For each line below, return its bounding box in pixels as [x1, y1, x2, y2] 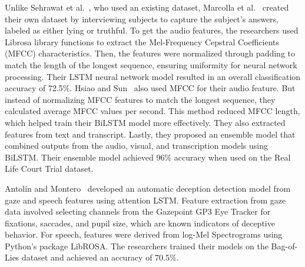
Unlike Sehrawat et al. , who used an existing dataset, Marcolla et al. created [5, 1, 289, 13]
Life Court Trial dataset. [5, 162, 94, 175]
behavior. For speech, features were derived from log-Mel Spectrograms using [5, 228, 283, 241]
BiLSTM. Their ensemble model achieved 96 [5, 151, 165, 163]
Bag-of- [271, 239, 298, 252]
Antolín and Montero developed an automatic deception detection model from [5, 182, 291, 194]
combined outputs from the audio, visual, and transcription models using [5, 139, 268, 152]
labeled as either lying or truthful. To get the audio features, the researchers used [5, 24, 299, 36]
